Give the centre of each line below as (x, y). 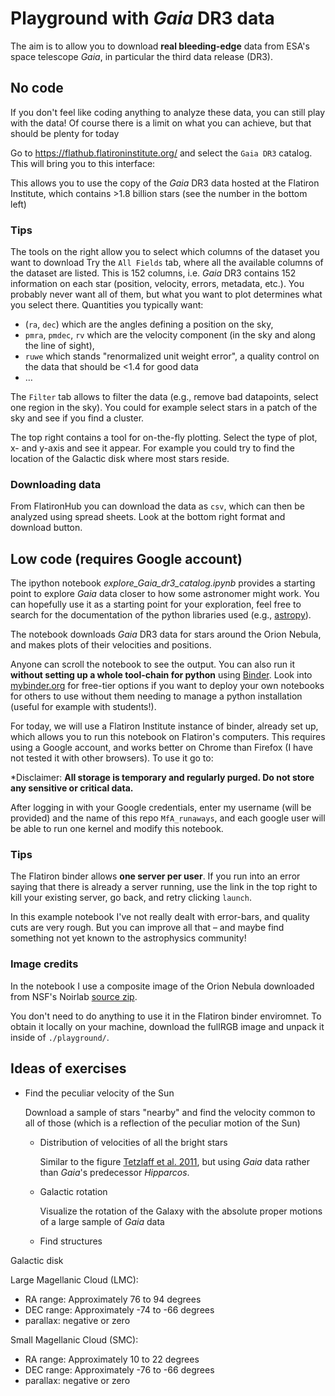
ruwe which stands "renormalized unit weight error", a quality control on (172, 356)
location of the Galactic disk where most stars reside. (120, 459)
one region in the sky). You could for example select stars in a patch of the (164, 408)
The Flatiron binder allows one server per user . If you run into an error (155, 876)
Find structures (71, 1241)
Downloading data (56, 484)
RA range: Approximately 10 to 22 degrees (112, 1359)
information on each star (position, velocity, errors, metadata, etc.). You (157, 284)
